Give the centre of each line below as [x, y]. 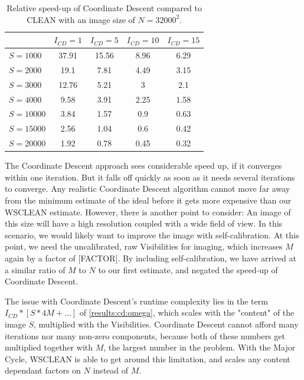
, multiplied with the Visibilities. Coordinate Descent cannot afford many [166, 324]
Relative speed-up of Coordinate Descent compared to [104, 8]
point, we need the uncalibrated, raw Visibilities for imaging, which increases [144, 246]
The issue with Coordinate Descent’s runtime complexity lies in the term [136, 301]
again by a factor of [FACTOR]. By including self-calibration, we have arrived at [151, 258]
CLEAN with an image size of [81, 19]
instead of [111, 370]
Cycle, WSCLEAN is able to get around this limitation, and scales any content [148, 358]
